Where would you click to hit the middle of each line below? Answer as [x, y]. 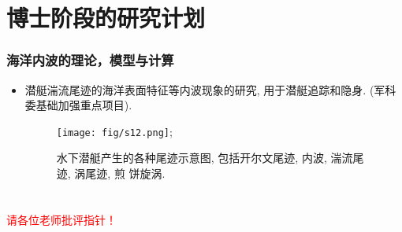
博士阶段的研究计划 [106, 18]
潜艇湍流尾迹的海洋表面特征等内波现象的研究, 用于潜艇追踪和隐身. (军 [205, 89]
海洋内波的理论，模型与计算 [90, 60]
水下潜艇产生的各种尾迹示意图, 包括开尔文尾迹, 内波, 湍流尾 [210, 158]
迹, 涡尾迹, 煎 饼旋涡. [111, 173]
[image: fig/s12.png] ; [114, 131]
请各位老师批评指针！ [61, 219]
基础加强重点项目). [84, 105]
